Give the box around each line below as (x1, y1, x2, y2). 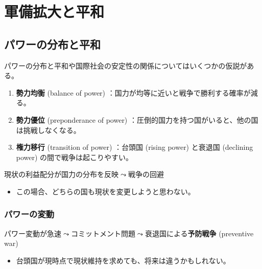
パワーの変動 (4, 208, 55, 220)
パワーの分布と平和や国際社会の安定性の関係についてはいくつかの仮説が (4, 60, 247, 71)
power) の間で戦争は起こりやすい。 (16, 151, 133, 162)
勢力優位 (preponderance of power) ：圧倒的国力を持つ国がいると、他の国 (16, 114, 258, 125)
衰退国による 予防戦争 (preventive (145, 228, 254, 238)
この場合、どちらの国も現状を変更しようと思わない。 (16, 186, 195, 196)
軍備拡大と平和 (4, 1, 105, 22)
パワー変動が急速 (4, 228, 61, 238)
